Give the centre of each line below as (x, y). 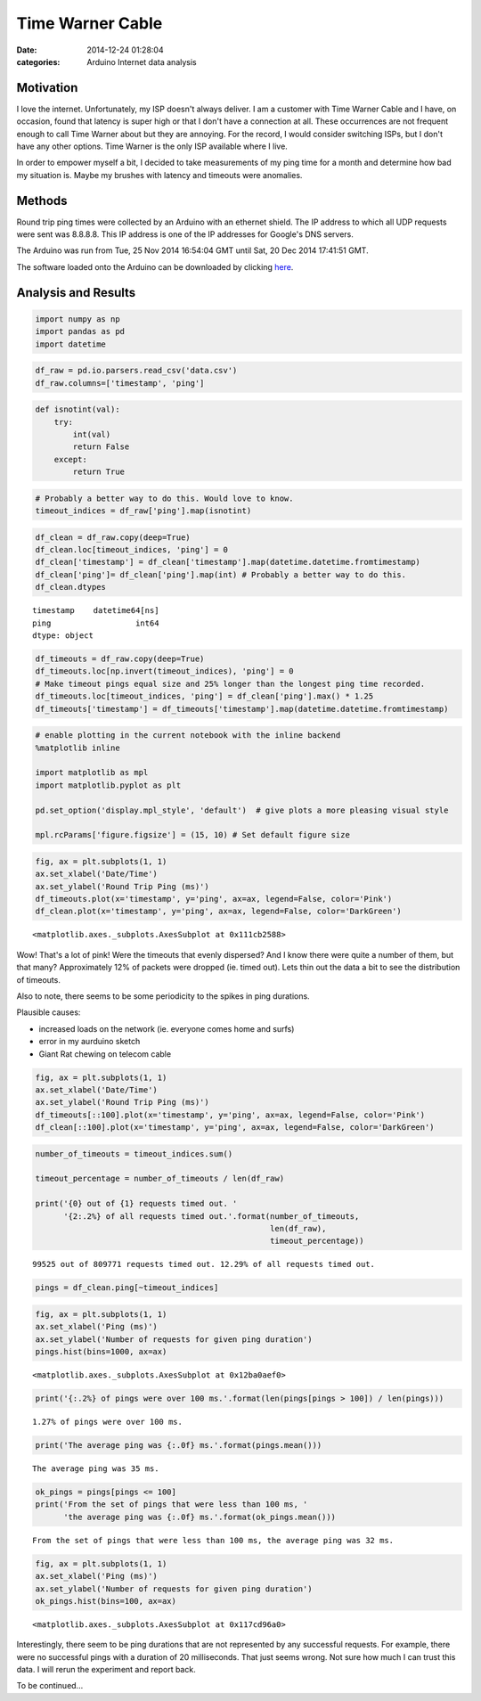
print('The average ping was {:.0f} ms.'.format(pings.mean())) (179, 1445)
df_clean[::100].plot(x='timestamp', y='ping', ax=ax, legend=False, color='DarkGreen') (235, 1128)
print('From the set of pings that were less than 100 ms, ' (171, 1505)
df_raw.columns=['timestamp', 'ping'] (120, 383)
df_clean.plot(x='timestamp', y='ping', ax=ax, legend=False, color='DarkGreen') (219, 912)
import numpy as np (77, 319)
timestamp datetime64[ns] (96, 611)
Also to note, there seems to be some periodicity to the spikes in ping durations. (163, 996)
